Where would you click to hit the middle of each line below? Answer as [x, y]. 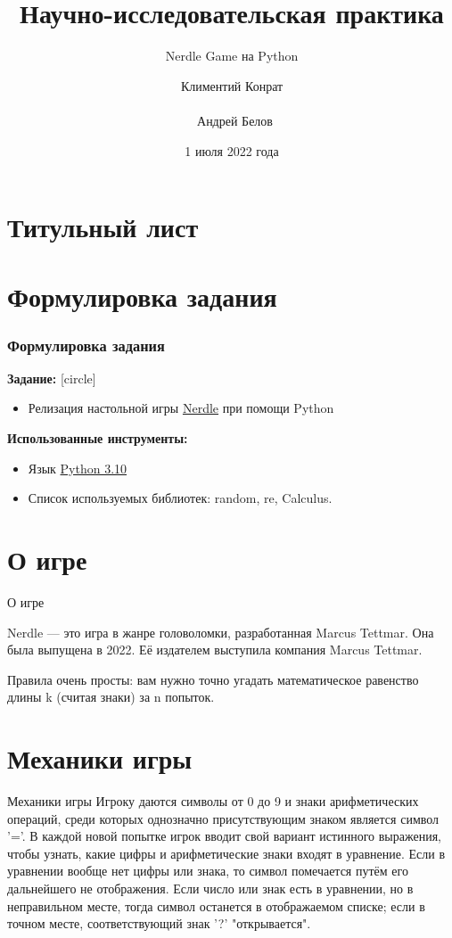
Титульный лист [103, 227]
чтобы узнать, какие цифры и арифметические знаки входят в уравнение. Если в [226, 853]
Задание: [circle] [52, 378]
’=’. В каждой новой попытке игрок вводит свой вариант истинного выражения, [224, 836]
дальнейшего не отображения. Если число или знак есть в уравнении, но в [210, 889]
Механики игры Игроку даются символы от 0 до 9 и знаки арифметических [213, 801]
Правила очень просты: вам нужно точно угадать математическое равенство [213, 679]
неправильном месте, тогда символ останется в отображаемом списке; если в [216, 905]
